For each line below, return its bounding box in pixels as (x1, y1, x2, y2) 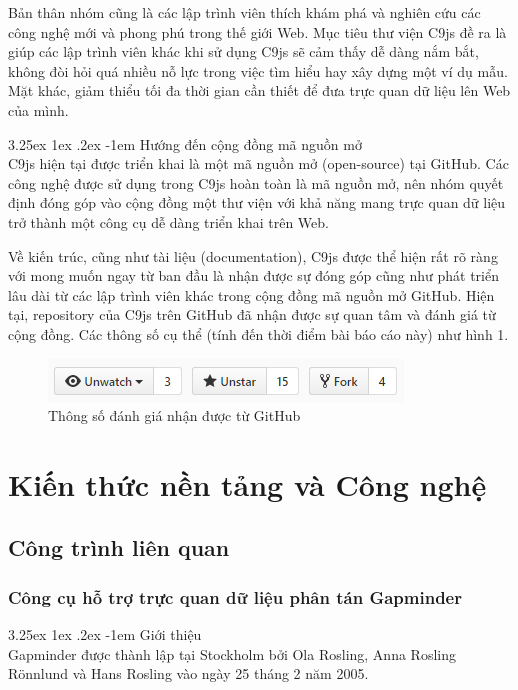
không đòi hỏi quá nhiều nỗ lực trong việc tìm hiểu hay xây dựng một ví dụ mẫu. (8, 60, 508, 81)
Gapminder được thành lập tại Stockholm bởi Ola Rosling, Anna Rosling (8, 643, 456, 664)
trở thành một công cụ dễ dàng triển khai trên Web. (8, 211, 329, 232)
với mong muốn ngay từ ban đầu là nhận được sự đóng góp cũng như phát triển (8, 265, 499, 286)
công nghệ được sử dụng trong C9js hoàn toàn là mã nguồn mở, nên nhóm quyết (8, 172, 504, 193)
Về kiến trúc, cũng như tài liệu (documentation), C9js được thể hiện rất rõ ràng (8, 245, 498, 266)
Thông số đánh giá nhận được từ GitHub (48, 405, 301, 426)
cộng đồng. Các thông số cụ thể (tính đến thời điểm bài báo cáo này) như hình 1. (8, 323, 509, 344)
